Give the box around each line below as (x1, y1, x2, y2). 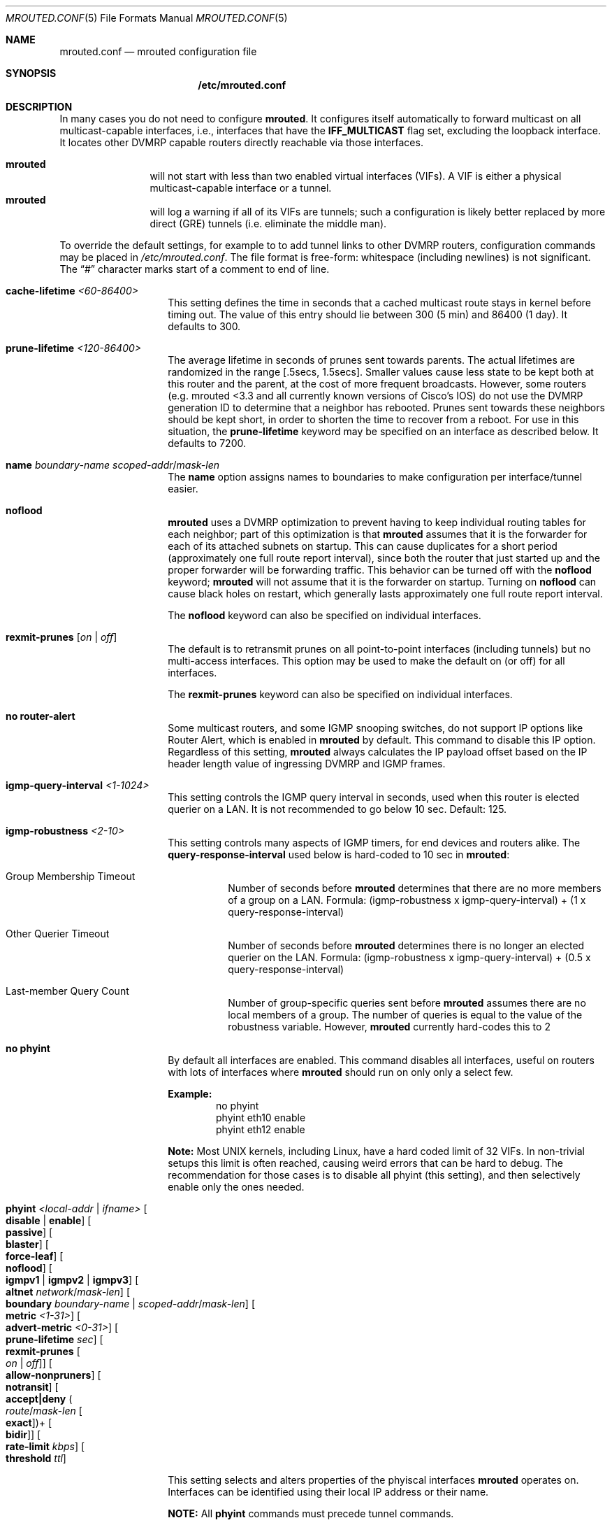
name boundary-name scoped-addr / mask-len (6, 459, 220, 471)
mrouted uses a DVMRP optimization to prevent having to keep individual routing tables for (168, 516, 586, 528)
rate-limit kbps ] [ (6, 1440, 85, 1452)
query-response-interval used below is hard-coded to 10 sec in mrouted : (168, 849, 510, 860)
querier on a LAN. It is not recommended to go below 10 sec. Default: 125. (168, 803, 507, 815)
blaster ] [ (6, 1238, 49, 1250)
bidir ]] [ (6, 1428, 41, 1440)
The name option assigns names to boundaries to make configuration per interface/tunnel (168, 471, 583, 483)
